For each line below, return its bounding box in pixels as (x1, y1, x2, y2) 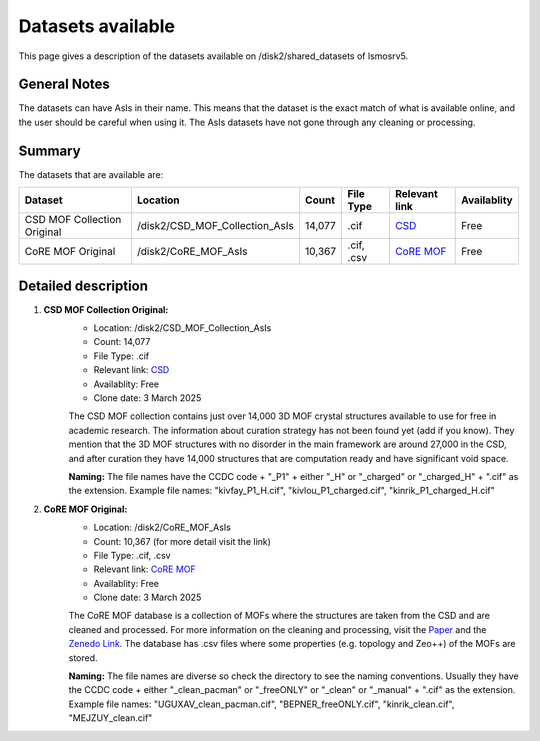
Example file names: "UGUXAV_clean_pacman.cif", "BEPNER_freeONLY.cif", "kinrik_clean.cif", (68, 698, 455, 710)
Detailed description (18, 277, 149, 294)
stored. (68, 651, 99, 664)
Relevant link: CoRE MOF (93, 563, 197, 575)
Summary (18, 142, 81, 159)
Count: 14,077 (93, 336, 151, 348)
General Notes (18, 76, 110, 93)
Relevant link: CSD (93, 364, 170, 376)
